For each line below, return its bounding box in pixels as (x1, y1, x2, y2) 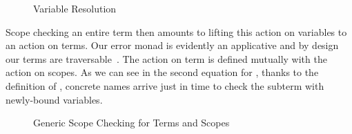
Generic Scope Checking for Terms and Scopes (33, 115, 230, 130)
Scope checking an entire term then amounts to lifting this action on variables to (6, 24, 347, 39)
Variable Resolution (33, 1, 117, 15)
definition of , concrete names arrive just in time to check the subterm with (6, 78, 324, 93)
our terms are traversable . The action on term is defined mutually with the (6, 51, 327, 66)
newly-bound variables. (6, 92, 103, 106)
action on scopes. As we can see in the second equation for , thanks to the (6, 65, 319, 79)
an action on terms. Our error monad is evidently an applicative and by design (6, 38, 339, 52)
